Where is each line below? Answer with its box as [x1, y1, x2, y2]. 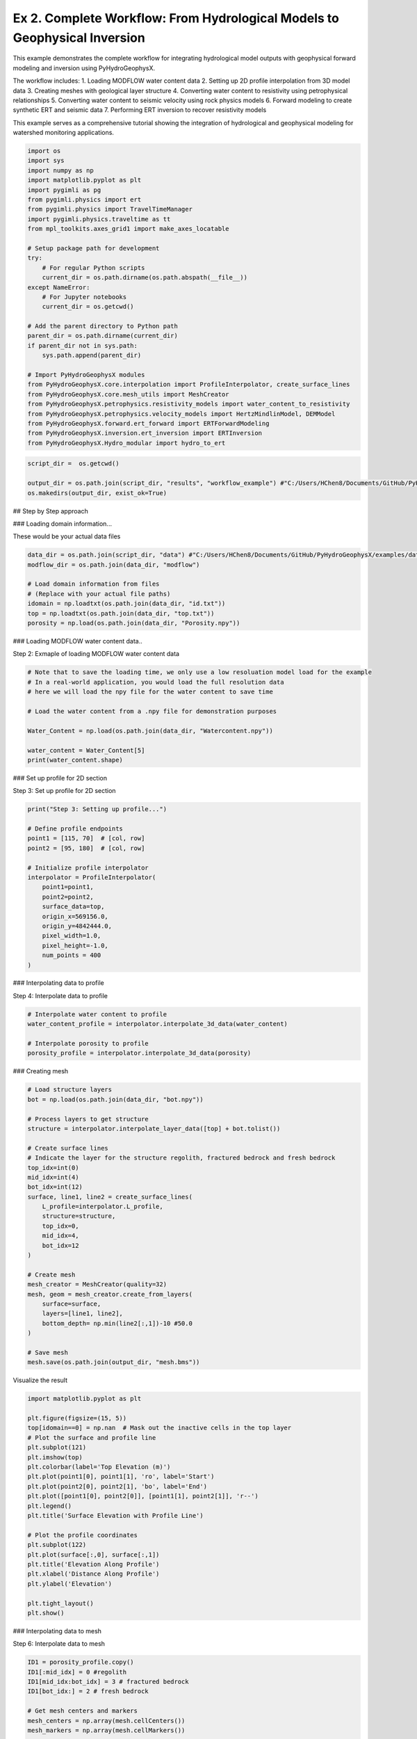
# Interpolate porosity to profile [27, 1040, 149, 1048]
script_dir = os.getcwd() [27, 460, 120, 467]
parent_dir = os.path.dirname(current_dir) [27, 332, 179, 340]
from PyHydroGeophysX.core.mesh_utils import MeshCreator [27, 390, 229, 398]
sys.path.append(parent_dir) [42, 351, 142, 360]
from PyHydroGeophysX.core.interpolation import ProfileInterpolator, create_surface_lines [27, 380, 350, 389]
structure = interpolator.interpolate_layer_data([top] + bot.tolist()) [27, 1124, 281, 1132]
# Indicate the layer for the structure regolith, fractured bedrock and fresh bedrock [27, 1154, 336, 1162]
